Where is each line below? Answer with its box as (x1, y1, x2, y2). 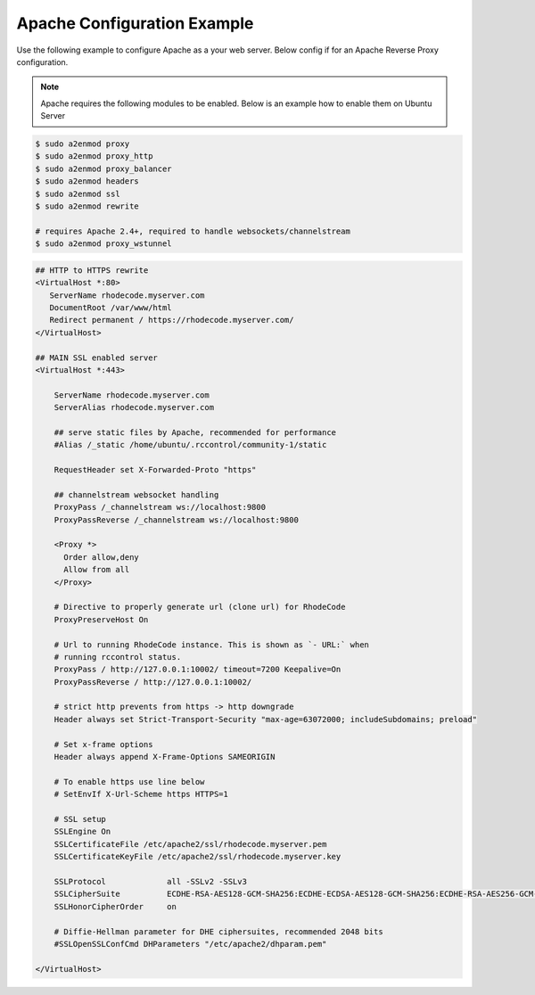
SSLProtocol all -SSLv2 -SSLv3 (53, 876, 247, 886)
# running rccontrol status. (53, 652, 182, 662)
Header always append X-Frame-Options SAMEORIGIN (53, 752, 276, 762)
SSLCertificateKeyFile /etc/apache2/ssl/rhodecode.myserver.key (53, 851, 342, 862)
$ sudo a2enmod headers (35, 177, 140, 186)
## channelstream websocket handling (53, 489, 219, 499)
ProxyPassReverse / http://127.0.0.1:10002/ (53, 677, 252, 687)
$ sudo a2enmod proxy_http (35, 152, 153, 161)
